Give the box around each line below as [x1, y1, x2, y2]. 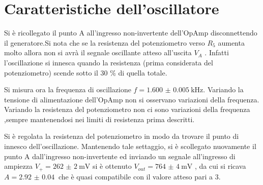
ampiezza [4, 161, 33, 171]
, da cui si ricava [195, 161, 246, 171]
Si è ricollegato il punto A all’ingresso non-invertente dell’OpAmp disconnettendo [4, 27, 257, 38]
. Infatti [204, 47, 229, 58]
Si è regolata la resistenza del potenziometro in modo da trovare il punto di [4, 131, 239, 141]
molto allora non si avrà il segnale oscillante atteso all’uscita [4, 47, 192, 58]
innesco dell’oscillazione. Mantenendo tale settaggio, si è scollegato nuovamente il [4, 141, 256, 152]
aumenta [218, 37, 245, 48]
